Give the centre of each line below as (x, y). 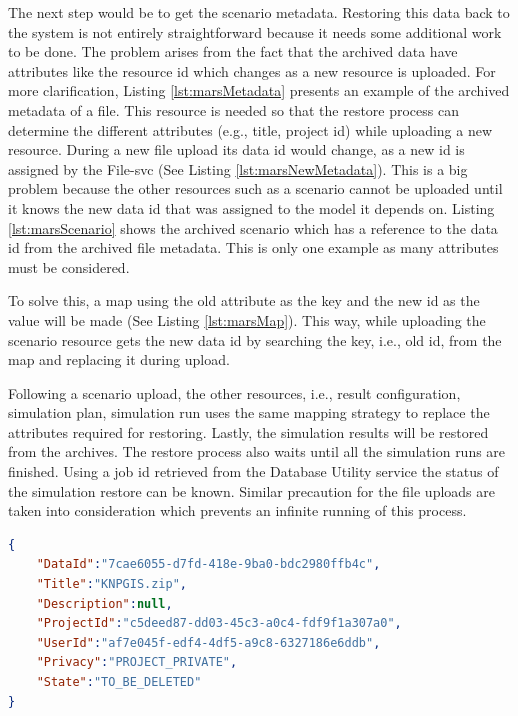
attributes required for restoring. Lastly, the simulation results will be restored (248, 431)
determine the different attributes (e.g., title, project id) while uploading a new (250, 129)
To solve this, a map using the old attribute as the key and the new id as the (244, 300)
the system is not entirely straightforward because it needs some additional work (255, 31)
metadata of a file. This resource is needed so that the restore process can (233, 109)
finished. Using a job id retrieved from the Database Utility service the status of (253, 471)
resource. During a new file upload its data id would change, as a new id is (236, 149)
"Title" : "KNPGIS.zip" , (112, 584)
